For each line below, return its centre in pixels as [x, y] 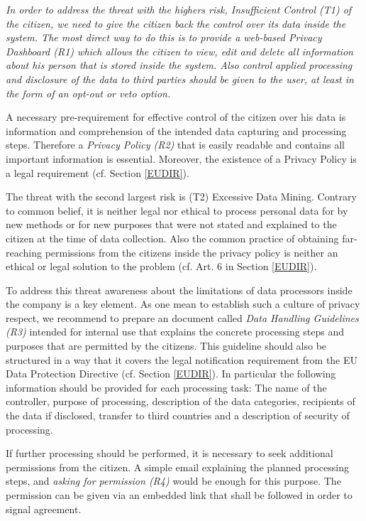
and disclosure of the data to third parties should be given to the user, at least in [180, 79]
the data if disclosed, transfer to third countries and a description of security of [178, 415]
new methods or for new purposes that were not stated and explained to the [171, 224]
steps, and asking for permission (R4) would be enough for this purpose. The [173, 481]
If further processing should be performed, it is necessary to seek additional [170, 453]
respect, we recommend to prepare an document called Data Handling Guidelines [182, 317]
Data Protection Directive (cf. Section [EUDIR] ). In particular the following [171, 374]
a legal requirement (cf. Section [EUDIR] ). [98, 172]
